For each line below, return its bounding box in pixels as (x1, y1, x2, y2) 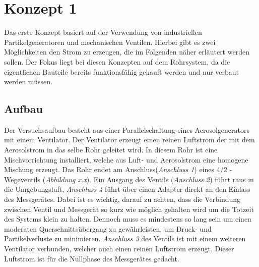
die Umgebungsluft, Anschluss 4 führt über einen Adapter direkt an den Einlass (4, 184, 250, 194)
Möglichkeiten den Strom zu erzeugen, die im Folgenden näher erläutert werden (4, 46, 249, 57)
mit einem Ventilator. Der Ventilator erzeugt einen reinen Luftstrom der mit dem (4, 134, 255, 145)
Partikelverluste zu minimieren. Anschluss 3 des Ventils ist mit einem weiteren (4, 233, 246, 244)
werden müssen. (4, 76, 52, 87)
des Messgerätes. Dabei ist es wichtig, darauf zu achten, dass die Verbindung (4, 194, 241, 204)
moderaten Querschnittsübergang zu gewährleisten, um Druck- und (4, 223, 212, 234)
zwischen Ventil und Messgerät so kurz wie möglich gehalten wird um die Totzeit (4, 203, 254, 214)
